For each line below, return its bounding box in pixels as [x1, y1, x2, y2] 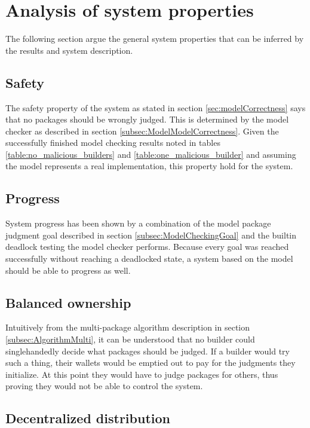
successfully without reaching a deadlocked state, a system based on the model [5, 252, 293, 265]
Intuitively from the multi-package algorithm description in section [5, 321, 250, 334]
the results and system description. [5, 44, 133, 56]
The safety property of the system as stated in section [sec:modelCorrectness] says [5, 101, 306, 114]
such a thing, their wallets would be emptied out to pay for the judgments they [5, 356, 296, 369]
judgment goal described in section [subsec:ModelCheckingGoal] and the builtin [5, 228, 297, 241]
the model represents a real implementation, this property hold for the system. [5, 160, 293, 172]
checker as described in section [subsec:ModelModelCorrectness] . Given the [5, 124, 279, 137]
